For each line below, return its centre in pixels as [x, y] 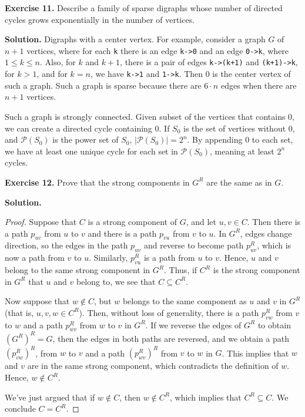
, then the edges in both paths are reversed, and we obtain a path [171, 338]
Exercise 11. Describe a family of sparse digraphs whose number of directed [144, 8]
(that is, [19, 312]
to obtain [274, 324]
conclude [20, 408]
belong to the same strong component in [78, 270]
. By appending [215, 139]
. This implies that [255, 353]
